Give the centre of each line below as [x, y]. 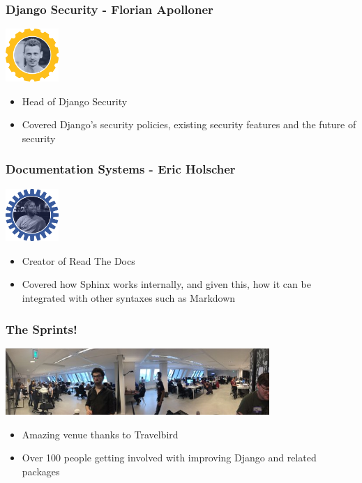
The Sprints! [42, 329]
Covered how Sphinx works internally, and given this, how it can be [166, 284]
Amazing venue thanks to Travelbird [100, 434]
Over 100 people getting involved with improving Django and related [169, 458]
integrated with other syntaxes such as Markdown [129, 298]
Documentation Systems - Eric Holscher [121, 169]
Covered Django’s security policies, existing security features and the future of [189, 124]
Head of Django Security [75, 101]
